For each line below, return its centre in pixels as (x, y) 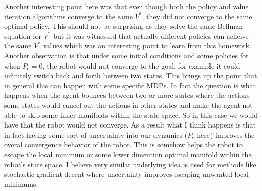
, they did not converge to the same (197, 16)
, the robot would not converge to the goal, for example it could (141, 65)
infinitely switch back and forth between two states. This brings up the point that (131, 75)
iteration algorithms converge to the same (68, 16)
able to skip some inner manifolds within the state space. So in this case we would (131, 115)
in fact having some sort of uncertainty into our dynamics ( (96, 134)
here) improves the (226, 134)
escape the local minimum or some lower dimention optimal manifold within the (128, 154)
